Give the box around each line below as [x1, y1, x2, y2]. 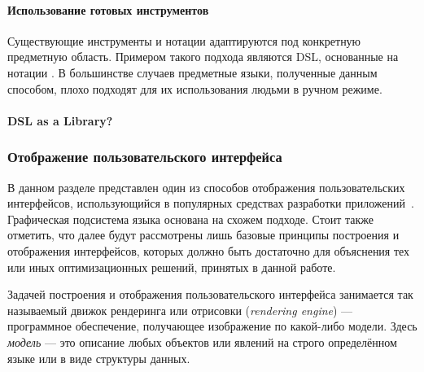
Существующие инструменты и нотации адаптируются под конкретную [7, 32, 361, 49]
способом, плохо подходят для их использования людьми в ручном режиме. [7, 80, 382, 97]
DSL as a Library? [7, 112, 113, 129]
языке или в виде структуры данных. [7, 349, 190, 366]
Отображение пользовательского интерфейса [7, 147, 282, 167]
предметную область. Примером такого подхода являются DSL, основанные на [7, 48, 399, 65]
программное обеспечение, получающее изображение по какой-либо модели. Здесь [7, 317, 417, 335]
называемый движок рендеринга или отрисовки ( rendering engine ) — [7, 301, 353, 318]
